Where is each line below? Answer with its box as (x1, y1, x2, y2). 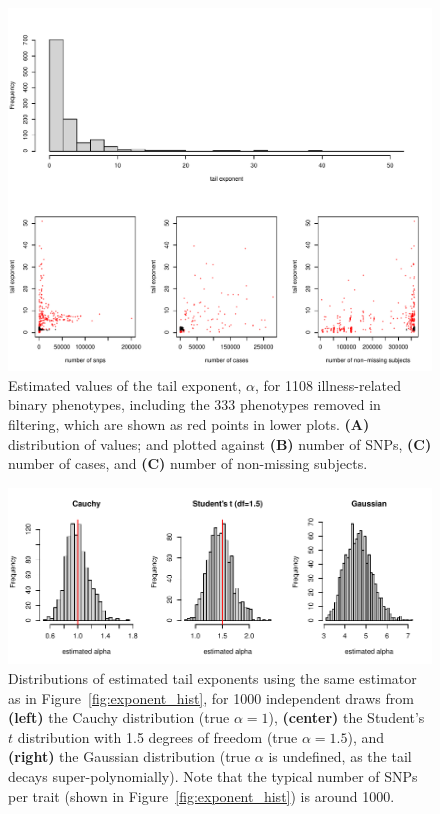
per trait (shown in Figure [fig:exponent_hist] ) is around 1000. (8, 785, 395, 806)
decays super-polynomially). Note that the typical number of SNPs (8, 765, 418, 786)
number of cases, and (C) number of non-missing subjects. (8, 453, 368, 474)
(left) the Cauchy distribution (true (8, 707, 230, 728)
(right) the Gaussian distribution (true (8, 746, 251, 767)
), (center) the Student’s (268, 707, 425, 728)
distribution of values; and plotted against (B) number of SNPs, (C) (8, 433, 432, 454)
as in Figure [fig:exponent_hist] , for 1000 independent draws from (8, 687, 414, 708)
